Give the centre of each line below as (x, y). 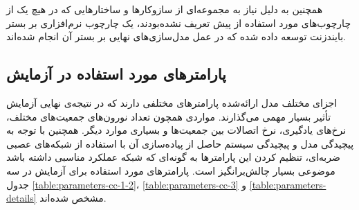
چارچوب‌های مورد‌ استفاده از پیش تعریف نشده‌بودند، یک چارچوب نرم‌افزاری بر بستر (179, 23)
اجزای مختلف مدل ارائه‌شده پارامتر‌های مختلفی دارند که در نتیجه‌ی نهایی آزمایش (172, 102)
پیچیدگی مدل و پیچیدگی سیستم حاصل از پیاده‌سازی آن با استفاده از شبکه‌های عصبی (180, 143)
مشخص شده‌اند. (73, 198)
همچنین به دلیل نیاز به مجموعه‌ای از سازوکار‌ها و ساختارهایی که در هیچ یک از (165, 9)
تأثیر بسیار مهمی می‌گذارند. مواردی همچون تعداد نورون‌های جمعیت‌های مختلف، (169, 116)
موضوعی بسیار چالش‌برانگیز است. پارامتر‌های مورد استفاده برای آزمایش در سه (171, 170)
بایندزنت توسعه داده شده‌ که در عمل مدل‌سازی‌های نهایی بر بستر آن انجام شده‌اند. (176, 36)
